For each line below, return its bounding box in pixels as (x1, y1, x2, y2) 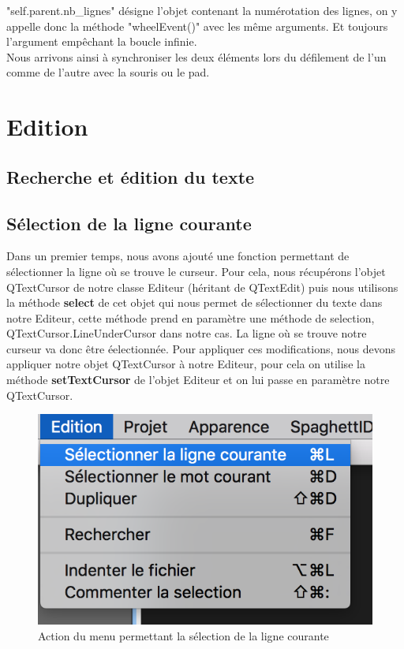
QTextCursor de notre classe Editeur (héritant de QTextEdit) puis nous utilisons (6, 278, 398, 295)
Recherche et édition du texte (6, 164, 255, 188)
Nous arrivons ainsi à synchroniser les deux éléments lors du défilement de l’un (6, 48, 387, 65)
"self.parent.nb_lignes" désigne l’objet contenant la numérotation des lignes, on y (6, 2, 398, 18)
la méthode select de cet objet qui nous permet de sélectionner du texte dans (6, 294, 383, 311)
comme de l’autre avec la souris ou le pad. (6, 64, 210, 80)
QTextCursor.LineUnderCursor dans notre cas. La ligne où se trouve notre (6, 325, 367, 341)
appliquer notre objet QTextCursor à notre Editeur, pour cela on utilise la (6, 356, 365, 372)
